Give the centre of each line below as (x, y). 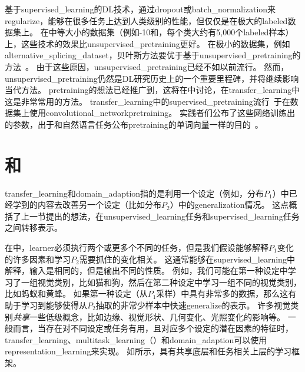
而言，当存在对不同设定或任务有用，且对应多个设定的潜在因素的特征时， (153, 328)
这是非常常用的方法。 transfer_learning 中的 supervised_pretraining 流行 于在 (147, 101)
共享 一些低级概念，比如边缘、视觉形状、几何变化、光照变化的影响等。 (149, 316)
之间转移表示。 (34, 227)
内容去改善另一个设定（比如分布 (99, 205)
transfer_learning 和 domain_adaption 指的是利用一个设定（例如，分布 (135, 193)
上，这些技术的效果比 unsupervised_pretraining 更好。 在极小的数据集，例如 (147, 43)
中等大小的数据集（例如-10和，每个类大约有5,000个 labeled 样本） (171, 32)
